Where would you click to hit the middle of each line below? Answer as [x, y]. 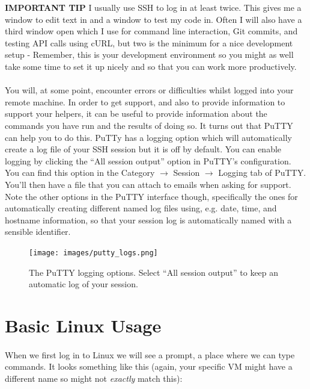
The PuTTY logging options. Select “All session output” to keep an [154, 272]
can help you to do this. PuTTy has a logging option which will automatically [148, 137]
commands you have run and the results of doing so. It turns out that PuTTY [149, 125]
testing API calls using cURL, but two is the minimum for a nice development [149, 42]
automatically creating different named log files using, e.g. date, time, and [141, 208]
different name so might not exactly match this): [94, 378]
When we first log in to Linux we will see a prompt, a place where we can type [150, 354]
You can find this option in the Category [80, 173]
